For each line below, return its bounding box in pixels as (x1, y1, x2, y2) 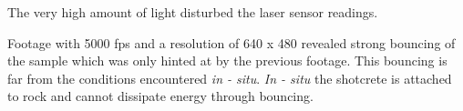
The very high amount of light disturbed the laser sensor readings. (7, 3, 378, 21)
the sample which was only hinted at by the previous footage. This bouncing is (7, 51, 448, 70)
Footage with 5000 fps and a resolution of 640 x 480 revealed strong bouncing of (7, 33, 456, 52)
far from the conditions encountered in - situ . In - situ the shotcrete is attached (7, 68, 452, 87)
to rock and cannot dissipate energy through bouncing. (7, 86, 314, 106)
